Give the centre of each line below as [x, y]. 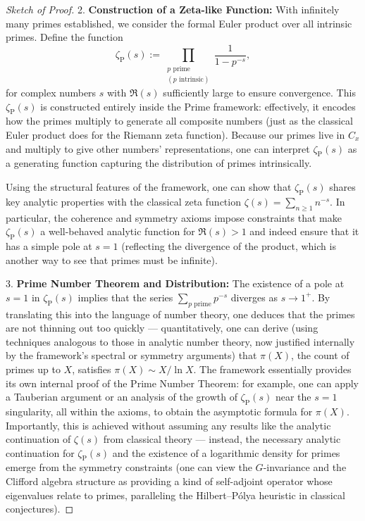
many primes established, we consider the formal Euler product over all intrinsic [179, 23]
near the [293, 397]
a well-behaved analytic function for [118, 231]
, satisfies [92, 369]
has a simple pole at [49, 245]
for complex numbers [51, 93]
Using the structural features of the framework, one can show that [149, 186]
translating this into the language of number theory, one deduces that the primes [180, 314]
